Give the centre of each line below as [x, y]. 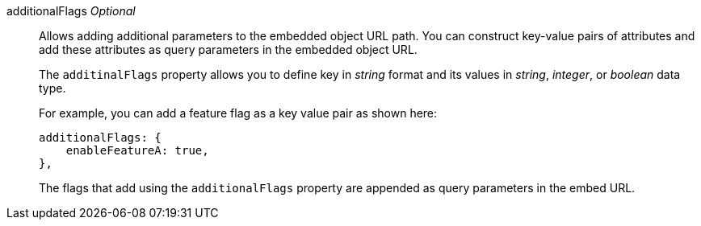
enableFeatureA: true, [137, 150]
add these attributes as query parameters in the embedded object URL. [228, 49]
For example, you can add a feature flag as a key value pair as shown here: [238, 113]
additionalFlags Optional [71, 11]
